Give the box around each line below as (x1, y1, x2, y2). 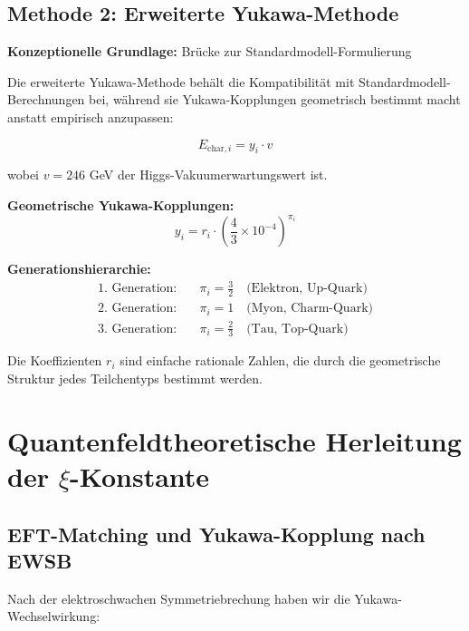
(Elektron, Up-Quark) (246, 282, 368, 296)
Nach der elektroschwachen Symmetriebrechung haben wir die (7, 588, 350, 607)
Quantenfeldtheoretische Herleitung (7, 422, 462, 459)
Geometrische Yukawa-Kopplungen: (7, 195, 234, 214)
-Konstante (69, 458, 210, 494)
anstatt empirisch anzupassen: (7, 107, 174, 126)
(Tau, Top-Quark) (246, 322, 349, 335)
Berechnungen (7, 90, 85, 109)
